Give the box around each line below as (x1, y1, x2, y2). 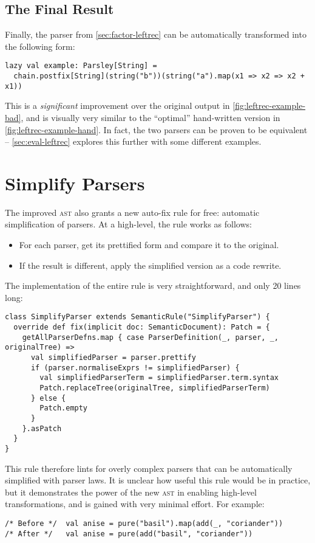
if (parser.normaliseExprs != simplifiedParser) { (30, 363, 240, 372)
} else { (30, 393, 66, 403)
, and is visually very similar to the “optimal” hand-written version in (21, 111, 280, 123)
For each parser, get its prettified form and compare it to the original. (19, 238, 279, 251)
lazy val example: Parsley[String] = (5, 61, 157, 71)
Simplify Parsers (5, 170, 145, 195)
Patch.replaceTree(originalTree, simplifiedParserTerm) (39, 384, 270, 393)
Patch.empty (39, 404, 88, 413)
